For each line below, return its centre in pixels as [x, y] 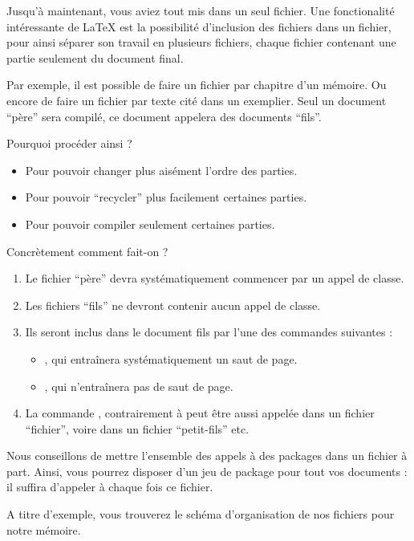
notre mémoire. [44, 529]
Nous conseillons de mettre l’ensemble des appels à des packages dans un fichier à [207, 456]
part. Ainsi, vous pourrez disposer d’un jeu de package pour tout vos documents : [207, 471]
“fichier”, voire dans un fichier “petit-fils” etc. [137, 428]
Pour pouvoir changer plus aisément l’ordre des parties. [161, 170]
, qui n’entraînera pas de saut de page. [139, 386]
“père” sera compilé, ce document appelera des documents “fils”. [164, 116]
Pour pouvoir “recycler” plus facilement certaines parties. [166, 197]
